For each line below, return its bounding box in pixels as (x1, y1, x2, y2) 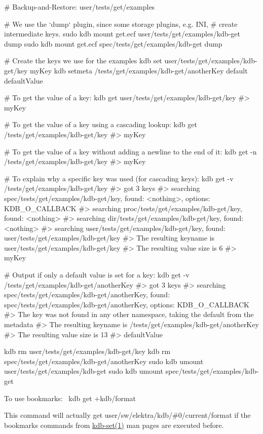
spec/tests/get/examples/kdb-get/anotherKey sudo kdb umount (4, 356, 204, 366)
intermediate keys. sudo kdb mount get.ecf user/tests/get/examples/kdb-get (4, 28, 241, 39)
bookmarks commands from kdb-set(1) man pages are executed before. (4, 419, 224, 430)
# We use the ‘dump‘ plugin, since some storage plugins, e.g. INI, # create (4, 18, 238, 29)
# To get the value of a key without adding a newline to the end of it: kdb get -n (4, 146, 257, 156)
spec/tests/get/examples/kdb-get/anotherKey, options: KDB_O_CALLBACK (4, 299, 249, 309)
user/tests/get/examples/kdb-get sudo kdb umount (4, 366, 163, 376)
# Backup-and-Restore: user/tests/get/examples (4, 2, 155, 12)
